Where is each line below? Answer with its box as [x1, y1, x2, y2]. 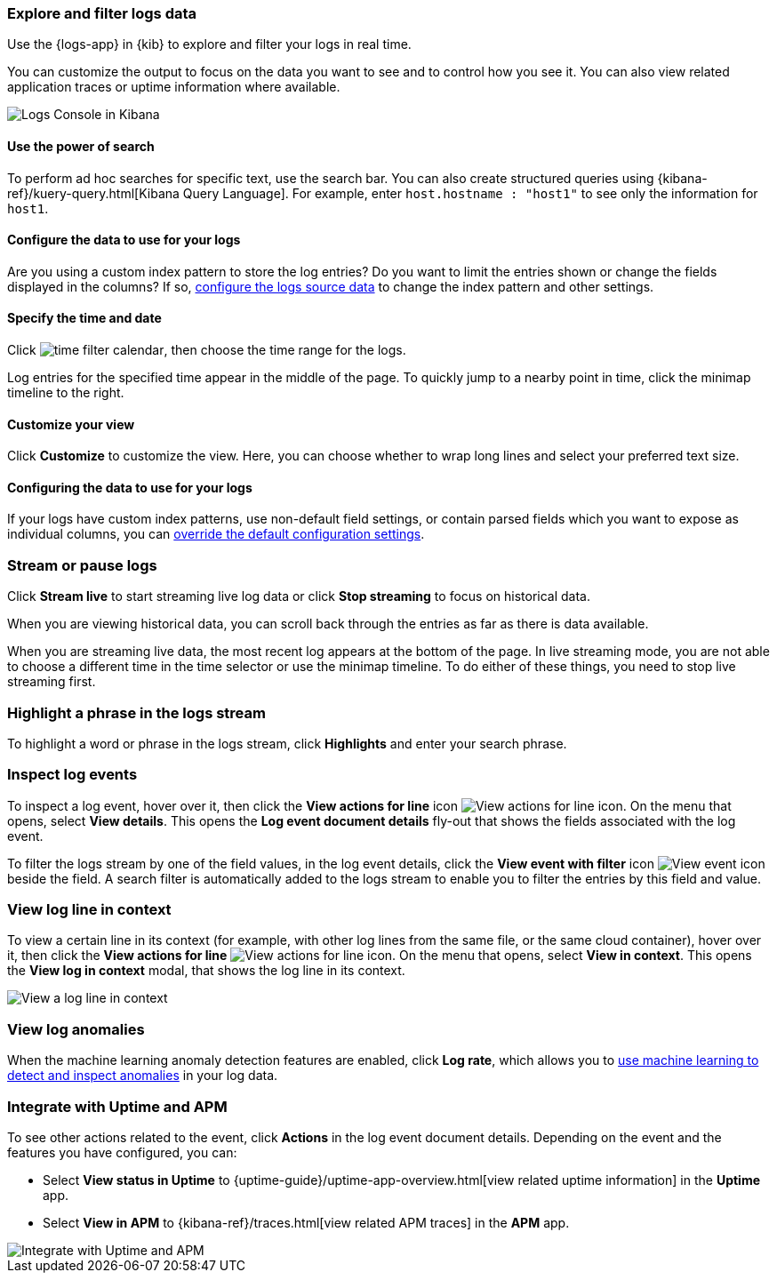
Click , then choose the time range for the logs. [7, 342, 406, 358]
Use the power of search [7, 138, 155, 154]
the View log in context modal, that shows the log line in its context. [7, 963, 405, 979]
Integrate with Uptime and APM [7, 1097, 228, 1116]
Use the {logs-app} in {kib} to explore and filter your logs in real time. [7, 36, 412, 52]
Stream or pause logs [7, 556, 157, 574]
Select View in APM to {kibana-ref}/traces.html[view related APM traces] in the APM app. [43, 1214, 570, 1230]
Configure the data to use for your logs [7, 232, 241, 248]
